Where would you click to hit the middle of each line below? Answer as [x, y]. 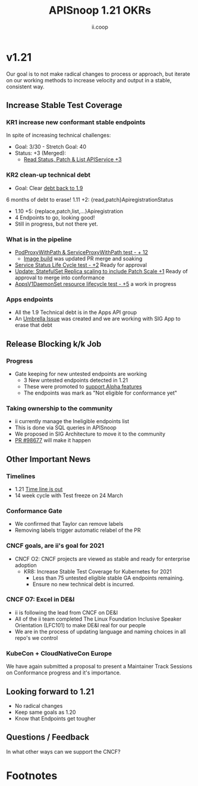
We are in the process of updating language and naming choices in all [100, 631]
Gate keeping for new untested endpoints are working [81, 374]
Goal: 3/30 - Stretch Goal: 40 [50, 147]
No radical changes [39, 705]
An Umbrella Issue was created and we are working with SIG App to [98, 319]
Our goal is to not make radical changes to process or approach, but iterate [98, 74]
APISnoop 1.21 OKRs [100, 10]
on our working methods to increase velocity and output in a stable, [89, 80]
